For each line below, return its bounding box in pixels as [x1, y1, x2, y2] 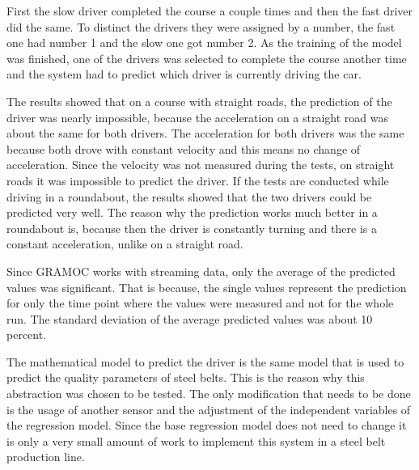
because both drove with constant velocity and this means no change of [6, 140, 361, 157]
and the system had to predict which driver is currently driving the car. [6, 66, 362, 83]
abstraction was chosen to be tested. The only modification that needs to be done [6, 385, 411, 402]
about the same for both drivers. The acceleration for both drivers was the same [6, 125, 404, 142]
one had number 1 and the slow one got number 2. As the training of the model [6, 34, 402, 51]
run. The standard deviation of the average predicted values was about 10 [6, 310, 373, 327]
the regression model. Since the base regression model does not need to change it [6, 417, 407, 434]
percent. [6, 326, 47, 343]
